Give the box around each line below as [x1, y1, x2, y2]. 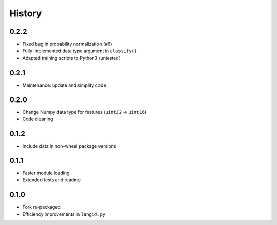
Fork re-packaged [22, 204, 61, 210]
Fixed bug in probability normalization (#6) [22, 41, 112, 47]
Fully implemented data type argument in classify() [22, 48, 137, 54]
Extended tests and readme [22, 177, 81, 183]
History [9, 8, 42, 19]
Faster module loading [22, 170, 70, 176]
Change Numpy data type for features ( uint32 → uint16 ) [22, 109, 147, 115]
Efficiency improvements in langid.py [22, 211, 106, 217]
